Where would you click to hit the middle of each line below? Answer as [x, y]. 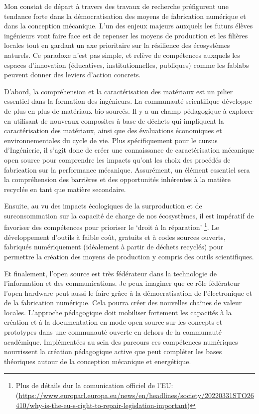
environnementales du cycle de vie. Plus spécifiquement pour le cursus [111, 140]
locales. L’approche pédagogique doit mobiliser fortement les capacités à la [118, 312]
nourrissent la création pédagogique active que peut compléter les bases [113, 351]
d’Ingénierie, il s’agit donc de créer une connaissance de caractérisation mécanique [129, 150]
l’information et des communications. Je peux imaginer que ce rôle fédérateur [122, 283]
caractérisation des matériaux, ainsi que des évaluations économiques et [113, 130]
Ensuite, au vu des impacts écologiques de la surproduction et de [103, 206]
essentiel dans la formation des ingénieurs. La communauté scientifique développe [128, 101]
